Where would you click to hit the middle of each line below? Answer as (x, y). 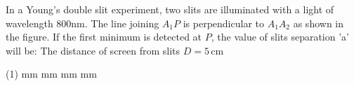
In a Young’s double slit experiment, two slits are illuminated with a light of (170, 9)
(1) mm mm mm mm (51, 74)
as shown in (319, 23)
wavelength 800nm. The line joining (83, 23)
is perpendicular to (223, 23)
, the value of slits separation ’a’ (280, 37)
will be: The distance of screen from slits (93, 50)
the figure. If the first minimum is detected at (104, 37)
